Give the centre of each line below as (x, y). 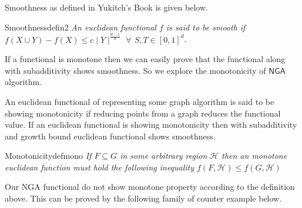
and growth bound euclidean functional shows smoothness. (110, 136)
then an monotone (254, 156)
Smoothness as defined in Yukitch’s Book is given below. (106, 7)
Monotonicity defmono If (48, 156)
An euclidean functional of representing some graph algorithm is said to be (140, 101)
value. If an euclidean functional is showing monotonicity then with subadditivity (151, 125)
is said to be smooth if (206, 27)
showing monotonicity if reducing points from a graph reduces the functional (143, 113)
